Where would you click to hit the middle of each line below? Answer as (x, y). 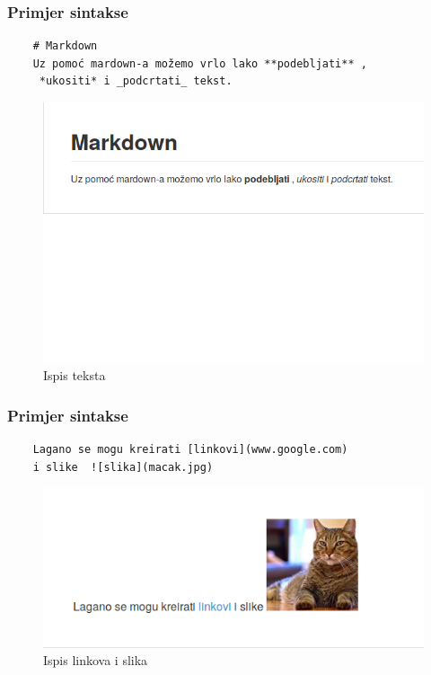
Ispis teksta (75, 375)
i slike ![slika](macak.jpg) (123, 467)
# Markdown (65, 46)
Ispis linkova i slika (96, 660)
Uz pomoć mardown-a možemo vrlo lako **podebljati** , (200, 63)
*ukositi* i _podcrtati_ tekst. (136, 81)
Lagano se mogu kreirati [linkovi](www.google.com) (190, 449)
